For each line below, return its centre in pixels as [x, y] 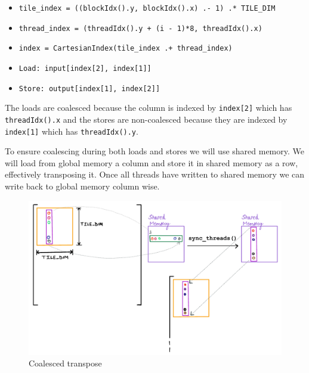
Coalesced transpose [65, 363]
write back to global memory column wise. [82, 186]
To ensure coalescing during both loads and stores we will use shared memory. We [154, 151]
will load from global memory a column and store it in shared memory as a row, [152, 162]
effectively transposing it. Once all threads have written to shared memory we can [155, 174]
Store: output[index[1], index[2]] [89, 88]
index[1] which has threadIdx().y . [72, 131]
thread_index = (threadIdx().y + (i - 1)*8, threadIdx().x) [140, 28]
